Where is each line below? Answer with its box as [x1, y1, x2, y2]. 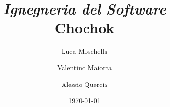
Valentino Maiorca [57, 62, 112, 72]
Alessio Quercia [61, 79, 108, 89]
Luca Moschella [61, 46, 108, 56]
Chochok [54, 18, 115, 38]
